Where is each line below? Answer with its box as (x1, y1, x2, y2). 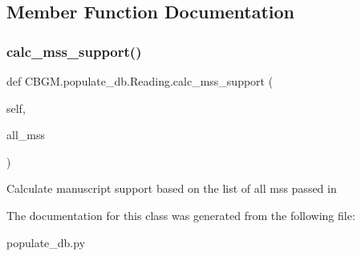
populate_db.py (6, 234, 86, 250)
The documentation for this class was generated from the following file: (6, 206, 355, 223)
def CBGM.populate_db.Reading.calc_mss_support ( (6, 73, 274, 89)
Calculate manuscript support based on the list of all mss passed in (6, 180, 337, 197)
